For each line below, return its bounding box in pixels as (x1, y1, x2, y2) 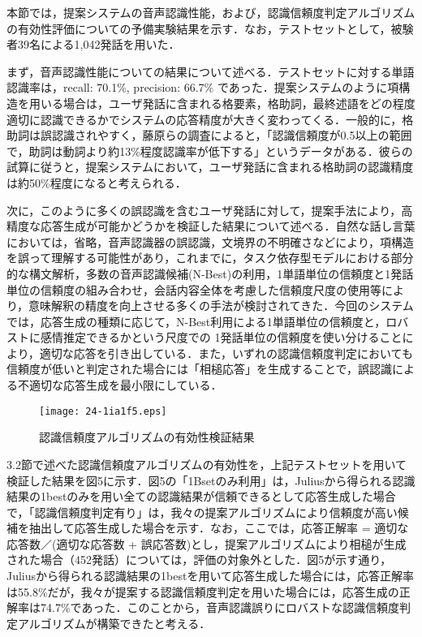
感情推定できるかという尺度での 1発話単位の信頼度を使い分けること (40, 329, 403, 346)
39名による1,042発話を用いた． (17, 36, 180, 53)
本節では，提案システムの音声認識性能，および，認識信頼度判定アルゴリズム (6, 4, 416, 20)
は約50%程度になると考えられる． (6, 174, 187, 191)
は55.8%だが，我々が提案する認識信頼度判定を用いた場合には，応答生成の (6, 583, 399, 600)
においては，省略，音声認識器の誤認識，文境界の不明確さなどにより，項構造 (6, 233, 415, 250)
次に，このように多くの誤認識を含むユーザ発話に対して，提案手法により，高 (6, 201, 413, 218)
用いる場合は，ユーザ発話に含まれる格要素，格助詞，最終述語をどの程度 (28, 94, 416, 111)
